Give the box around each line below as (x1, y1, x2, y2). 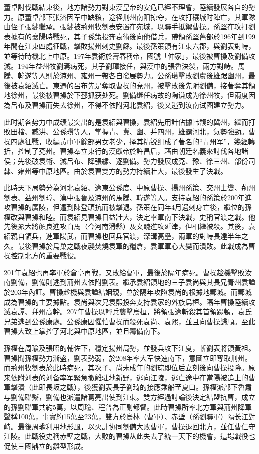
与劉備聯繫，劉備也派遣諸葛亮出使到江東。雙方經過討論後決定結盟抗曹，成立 (4, 391, 255, 402)
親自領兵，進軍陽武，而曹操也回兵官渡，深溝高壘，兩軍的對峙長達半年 (10, 231, 241, 241)
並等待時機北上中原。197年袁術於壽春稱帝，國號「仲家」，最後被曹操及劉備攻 (4, 50, 255, 61)
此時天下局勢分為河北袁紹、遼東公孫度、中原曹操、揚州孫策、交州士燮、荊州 (4, 182, 255, 193)
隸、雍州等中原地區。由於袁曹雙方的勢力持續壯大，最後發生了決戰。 (4, 165, 227, 176)
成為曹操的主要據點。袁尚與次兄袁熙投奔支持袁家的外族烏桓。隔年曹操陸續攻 (4, 296, 255, 307)
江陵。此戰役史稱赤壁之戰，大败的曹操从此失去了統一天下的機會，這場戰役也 (4, 431, 255, 441)
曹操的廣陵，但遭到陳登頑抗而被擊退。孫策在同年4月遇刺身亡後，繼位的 (10, 202, 245, 212)
